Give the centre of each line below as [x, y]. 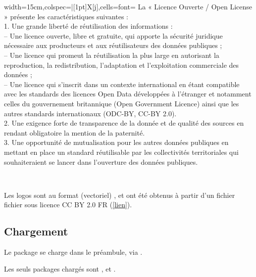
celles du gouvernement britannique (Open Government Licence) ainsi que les [122, 103]
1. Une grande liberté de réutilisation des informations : [88, 26]
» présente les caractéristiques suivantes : [66, 16]
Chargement [36, 231]
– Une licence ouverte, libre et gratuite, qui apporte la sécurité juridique [113, 35]
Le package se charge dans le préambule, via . [73, 252]
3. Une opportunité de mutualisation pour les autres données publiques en [116, 142]
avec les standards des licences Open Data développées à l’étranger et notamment [128, 94]
